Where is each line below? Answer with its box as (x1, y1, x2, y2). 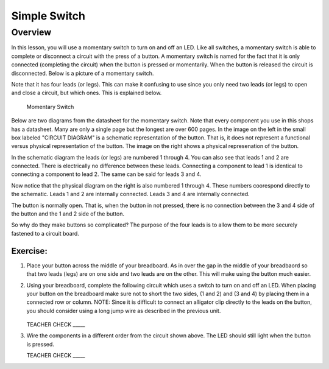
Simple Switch (11, 9, 85, 23)
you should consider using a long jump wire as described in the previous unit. (26, 307, 221, 314)
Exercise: (11, 245, 48, 256)
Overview (11, 27, 52, 38)
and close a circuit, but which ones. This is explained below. (11, 89, 162, 97)
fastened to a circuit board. (11, 230, 79, 237)
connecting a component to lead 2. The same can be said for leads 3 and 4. (11, 170, 202, 178)
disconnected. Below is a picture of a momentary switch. (11, 69, 154, 77)
